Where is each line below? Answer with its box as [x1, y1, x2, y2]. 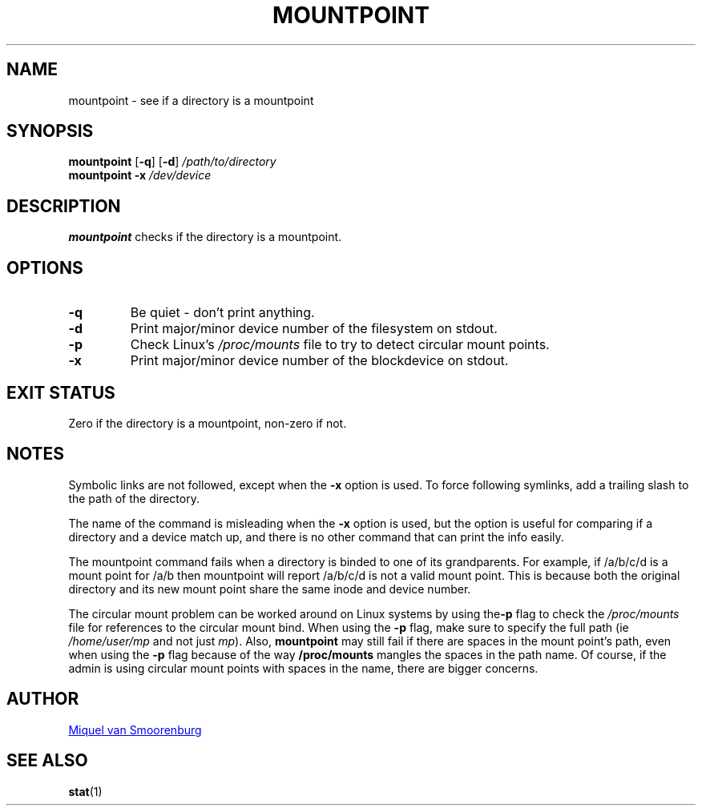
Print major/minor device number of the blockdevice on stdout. [130, 352, 509, 369]
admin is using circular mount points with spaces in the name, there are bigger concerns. [68, 661, 539, 675]
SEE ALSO [6, 750, 88, 771]
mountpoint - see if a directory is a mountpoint [68, 93, 314, 107]
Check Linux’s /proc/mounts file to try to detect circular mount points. [130, 336, 550, 353]
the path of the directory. [68, 491, 200, 505]
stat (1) [68, 784, 103, 798]
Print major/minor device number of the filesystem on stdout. [130, 320, 498, 337]
